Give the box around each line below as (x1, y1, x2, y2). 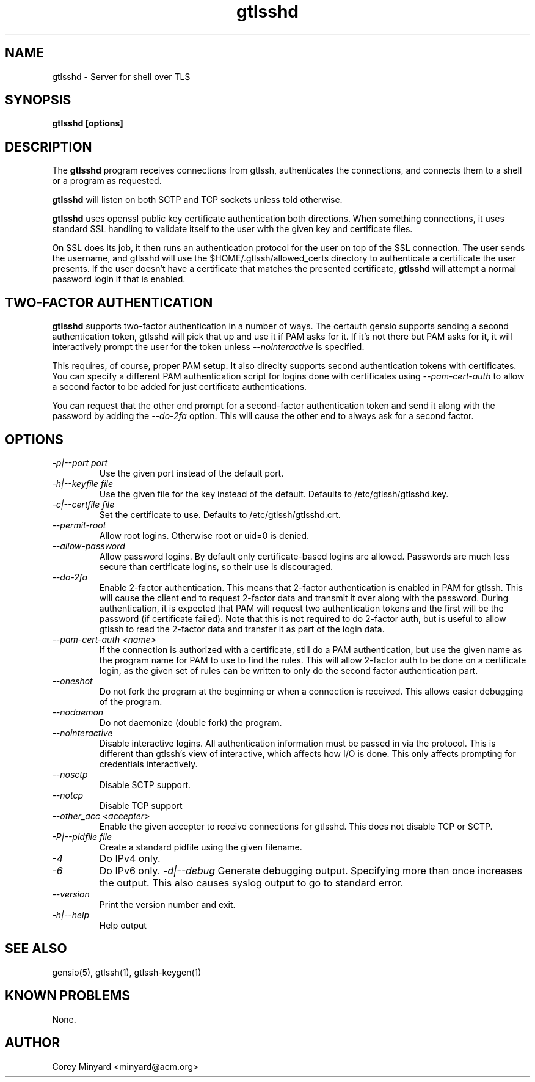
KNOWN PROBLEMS (5, 988, 130, 1004)
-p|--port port (52, 457, 108, 468)
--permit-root (52, 519, 106, 530)
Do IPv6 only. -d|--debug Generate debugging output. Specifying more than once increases (99, 864, 522, 877)
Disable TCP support (99, 800, 183, 811)
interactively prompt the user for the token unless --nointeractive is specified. (52, 342, 365, 353)
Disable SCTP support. (99, 779, 191, 790)
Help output (99, 919, 147, 930)
